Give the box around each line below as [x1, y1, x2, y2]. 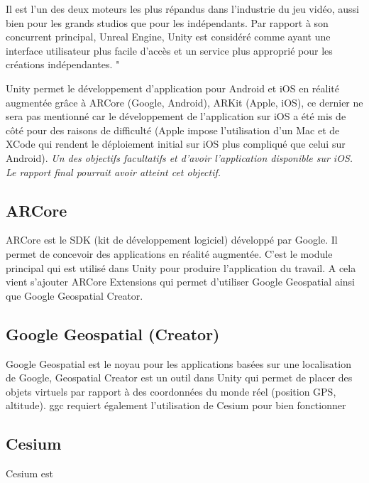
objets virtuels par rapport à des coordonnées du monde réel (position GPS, [6, 384, 336, 398]
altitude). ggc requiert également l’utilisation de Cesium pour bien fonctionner [6, 398, 346, 413]
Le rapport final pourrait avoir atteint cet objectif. [6, 164, 221, 179]
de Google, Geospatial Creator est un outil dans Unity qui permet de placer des [6, 370, 353, 385]
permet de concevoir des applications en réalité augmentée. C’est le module [6, 246, 333, 261]
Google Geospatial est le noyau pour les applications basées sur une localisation [6, 356, 351, 371]
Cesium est [6, 466, 54, 481]
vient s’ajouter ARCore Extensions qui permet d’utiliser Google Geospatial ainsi [6, 274, 355, 289]
